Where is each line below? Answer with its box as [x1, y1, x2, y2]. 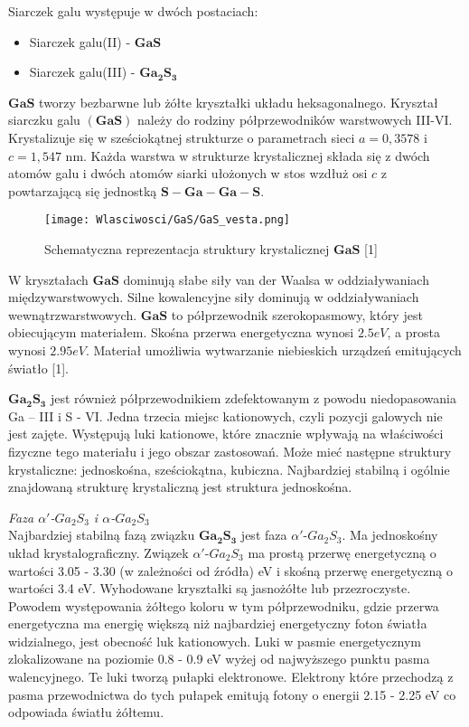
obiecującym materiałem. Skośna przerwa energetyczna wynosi [8, 323, 354, 342]
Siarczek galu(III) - [29, 62, 136, 81]
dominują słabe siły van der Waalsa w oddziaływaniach [123, 269, 429, 288]
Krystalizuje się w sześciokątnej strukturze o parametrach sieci [8, 127, 355, 146]
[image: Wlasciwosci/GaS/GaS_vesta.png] [44, 213, 291, 227]
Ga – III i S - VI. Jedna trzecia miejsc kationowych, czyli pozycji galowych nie [8, 406, 443, 425]
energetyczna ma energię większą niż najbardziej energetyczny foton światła [8, 614, 427, 633]
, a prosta [387, 323, 440, 342]
